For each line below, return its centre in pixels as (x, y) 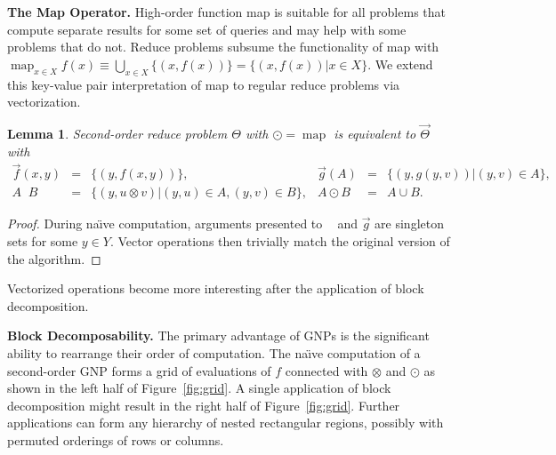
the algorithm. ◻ (54, 258)
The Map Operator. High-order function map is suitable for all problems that (226, 12)
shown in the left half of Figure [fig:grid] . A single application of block (199, 388)
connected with (326, 370)
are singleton (409, 224)
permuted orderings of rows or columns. (116, 439)
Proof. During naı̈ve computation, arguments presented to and (182, 224)
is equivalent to (375, 133)
